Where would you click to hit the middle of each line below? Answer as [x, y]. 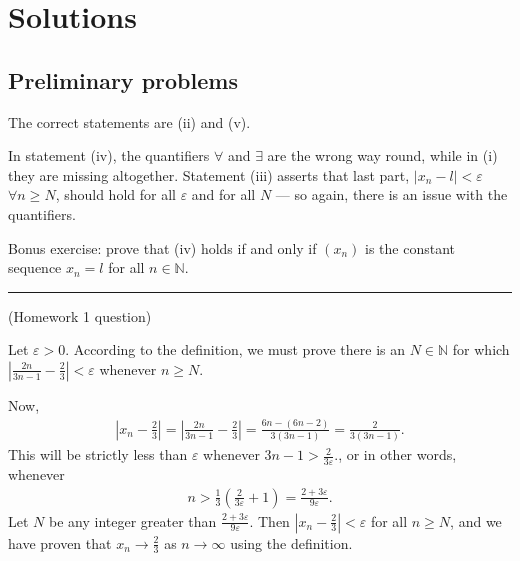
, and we [476, 520]
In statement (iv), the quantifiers [109, 155]
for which [481, 349]
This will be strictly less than [98, 454]
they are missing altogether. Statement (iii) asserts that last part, [209, 174]
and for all [223, 194]
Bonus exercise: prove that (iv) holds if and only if [162, 247]
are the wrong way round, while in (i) [382, 155]
